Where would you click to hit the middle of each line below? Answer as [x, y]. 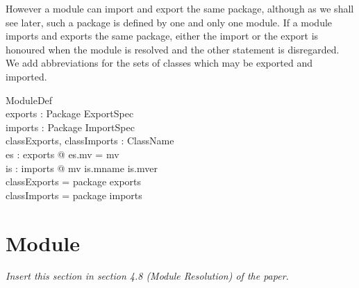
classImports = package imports [74, 195]
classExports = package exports [74, 181]
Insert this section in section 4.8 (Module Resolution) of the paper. [147, 276]
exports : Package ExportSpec [70, 113]
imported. [26, 76]
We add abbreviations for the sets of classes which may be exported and [159, 63]
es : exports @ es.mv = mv [62, 154]
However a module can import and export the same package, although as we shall [180, 8]
